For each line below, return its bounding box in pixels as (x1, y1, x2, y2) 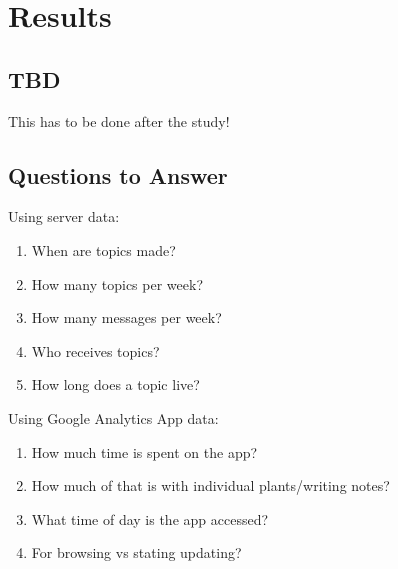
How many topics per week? (31, 273, 203, 294)
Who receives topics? (31, 340, 160, 361)
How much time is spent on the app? (31, 441, 258, 462)
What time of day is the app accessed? (31, 508, 269, 529)
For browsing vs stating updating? (31, 542, 242, 563)
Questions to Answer (8, 159, 228, 190)
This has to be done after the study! (8, 110, 230, 131)
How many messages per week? (31, 307, 222, 328)
